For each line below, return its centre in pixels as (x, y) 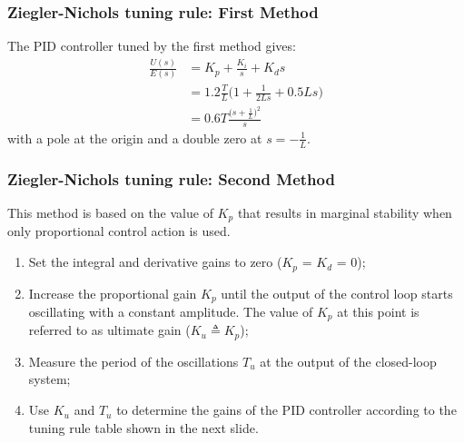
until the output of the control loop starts (337, 293)
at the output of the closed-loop (348, 361)
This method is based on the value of (110, 212)
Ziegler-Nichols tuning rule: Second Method (171, 178)
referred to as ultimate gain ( (109, 330)
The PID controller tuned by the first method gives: (152, 46)
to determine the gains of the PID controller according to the (286, 410)
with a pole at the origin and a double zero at (135, 138)
